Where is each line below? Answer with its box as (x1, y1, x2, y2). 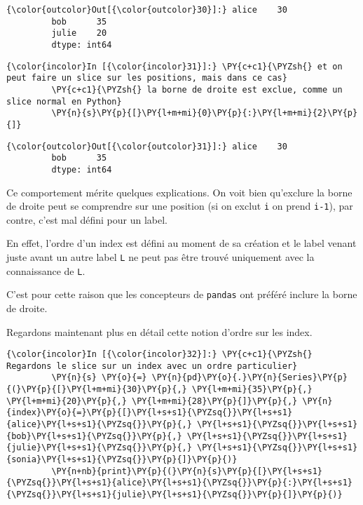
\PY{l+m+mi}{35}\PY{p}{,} (191, 384, 313, 395)
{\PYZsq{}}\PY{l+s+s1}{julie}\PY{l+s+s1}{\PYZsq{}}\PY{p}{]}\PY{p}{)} (6, 490, 343, 499)
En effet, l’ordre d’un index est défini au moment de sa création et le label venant (6, 236, 357, 250)
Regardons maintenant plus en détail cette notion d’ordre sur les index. (6, 324, 313, 339)
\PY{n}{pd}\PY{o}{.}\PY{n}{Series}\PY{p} (151, 372, 348, 383)
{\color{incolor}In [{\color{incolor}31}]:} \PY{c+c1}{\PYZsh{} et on (6, 61, 343, 72)
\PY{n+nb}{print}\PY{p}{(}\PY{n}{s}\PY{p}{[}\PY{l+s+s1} (51, 466, 323, 476)
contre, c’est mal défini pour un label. (6, 212, 168, 227)
